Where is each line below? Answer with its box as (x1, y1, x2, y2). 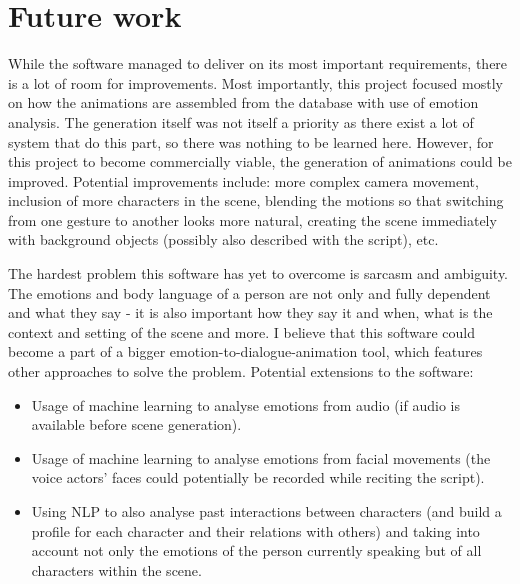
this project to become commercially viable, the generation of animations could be (8, 151, 512, 172)
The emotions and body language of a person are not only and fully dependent (8, 282, 491, 303)
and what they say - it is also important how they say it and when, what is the (8, 302, 493, 323)
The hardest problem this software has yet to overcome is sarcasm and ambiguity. (8, 263, 509, 284)
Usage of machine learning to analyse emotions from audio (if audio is (31, 394, 460, 415)
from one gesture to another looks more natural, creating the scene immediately (8, 209, 497, 230)
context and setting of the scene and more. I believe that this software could (8, 321, 476, 342)
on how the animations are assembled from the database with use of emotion (8, 92, 479, 113)
